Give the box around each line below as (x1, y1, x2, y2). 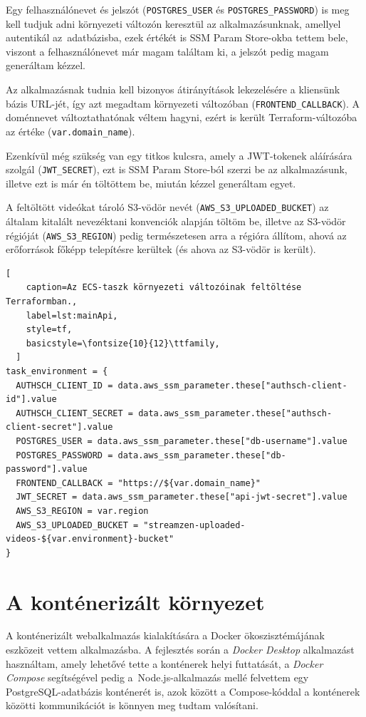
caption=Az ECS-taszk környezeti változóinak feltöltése (26, 282, 302, 293)
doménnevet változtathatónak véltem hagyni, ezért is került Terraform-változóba (6, 110, 357, 125)
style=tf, (26, 324, 73, 335)
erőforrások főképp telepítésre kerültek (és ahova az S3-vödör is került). (6, 242, 316, 257)
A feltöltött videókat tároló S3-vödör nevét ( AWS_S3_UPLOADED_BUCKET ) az (6, 200, 329, 215)
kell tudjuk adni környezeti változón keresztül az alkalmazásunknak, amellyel (6, 16, 341, 31)
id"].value (6, 394, 57, 405)
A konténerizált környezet (6, 587, 265, 616)
